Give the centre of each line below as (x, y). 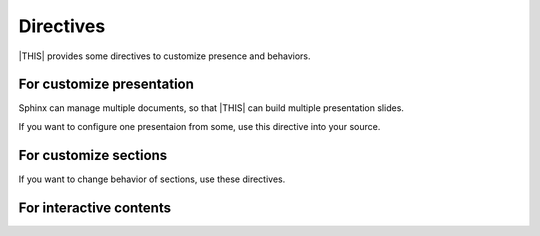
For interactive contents (95, 207)
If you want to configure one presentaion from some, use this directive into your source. (199, 126)
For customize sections (93, 155)
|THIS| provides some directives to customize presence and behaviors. (164, 56)
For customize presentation (106, 84)
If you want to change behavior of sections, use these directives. (152, 179)
